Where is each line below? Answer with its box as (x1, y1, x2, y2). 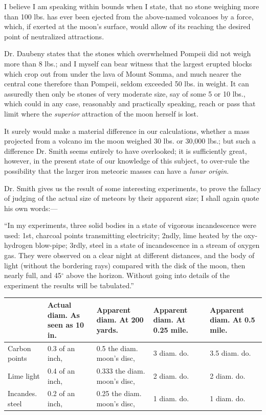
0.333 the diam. (96, 365, 145, 376)
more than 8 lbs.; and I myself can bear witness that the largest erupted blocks (4, 58, 252, 68)
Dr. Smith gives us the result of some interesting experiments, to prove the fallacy (4, 182, 261, 193)
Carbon (8, 342, 31, 353)
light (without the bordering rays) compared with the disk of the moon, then (4, 260, 246, 270)
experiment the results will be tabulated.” (4, 280, 134, 290)
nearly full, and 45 (4, 270, 62, 281)
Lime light (8, 370, 40, 381)
